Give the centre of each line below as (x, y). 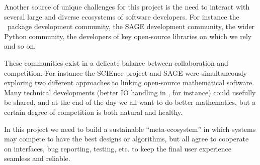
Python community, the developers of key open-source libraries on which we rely (128, 36)
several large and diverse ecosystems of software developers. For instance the (122, 16)
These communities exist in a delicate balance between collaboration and (116, 62)
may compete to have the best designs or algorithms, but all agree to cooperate (126, 139)
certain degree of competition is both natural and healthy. (93, 112)
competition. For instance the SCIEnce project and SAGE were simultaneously (125, 72)
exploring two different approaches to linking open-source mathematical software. (129, 82)
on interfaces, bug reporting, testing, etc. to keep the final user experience (118, 148)
